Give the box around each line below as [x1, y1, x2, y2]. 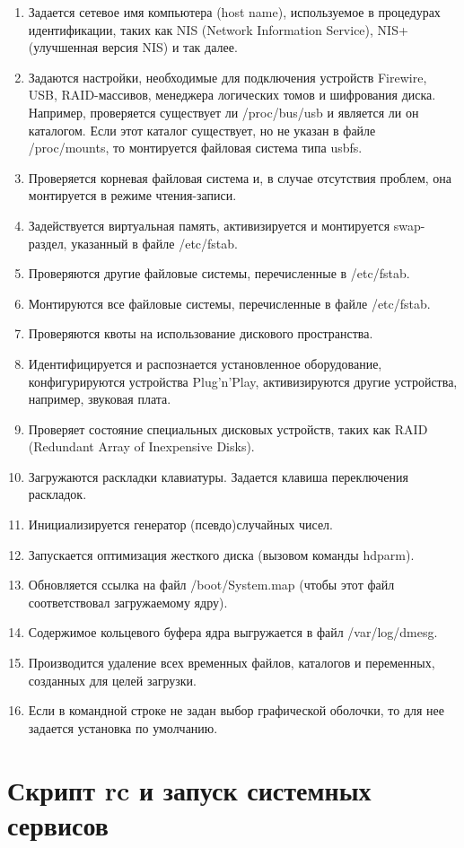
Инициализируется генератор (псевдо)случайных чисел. [28, 515, 333, 534]
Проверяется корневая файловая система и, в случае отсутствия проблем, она [28, 168, 452, 187]
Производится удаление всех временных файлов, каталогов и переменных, [28, 653, 435, 672]
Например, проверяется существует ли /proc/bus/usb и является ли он [28, 102, 419, 121]
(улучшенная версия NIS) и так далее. [28, 38, 238, 57]
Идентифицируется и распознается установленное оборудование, [28, 354, 382, 372]
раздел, [28, 233, 67, 252]
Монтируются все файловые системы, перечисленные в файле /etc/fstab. [28, 293, 431, 312]
